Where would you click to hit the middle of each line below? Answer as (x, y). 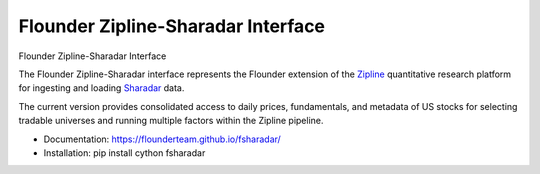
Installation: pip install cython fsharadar (124, 152)
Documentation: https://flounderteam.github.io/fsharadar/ (162, 139)
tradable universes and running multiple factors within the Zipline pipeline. (171, 121)
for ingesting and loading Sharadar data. (101, 88)
